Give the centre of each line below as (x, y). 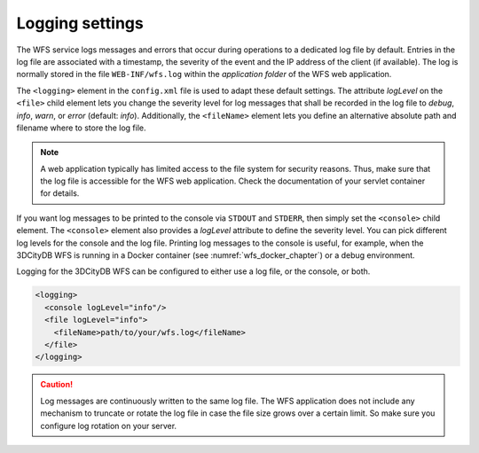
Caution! (57, 385)
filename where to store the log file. (81, 128)
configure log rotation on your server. (109, 426)
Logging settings (80, 23)
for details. (60, 193)
